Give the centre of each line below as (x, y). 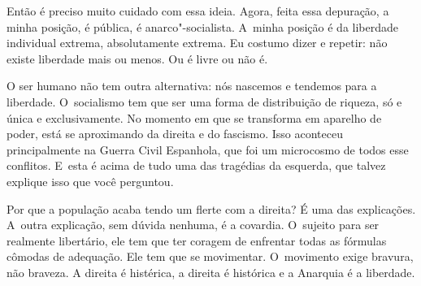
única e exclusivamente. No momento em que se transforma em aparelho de (194, 117)
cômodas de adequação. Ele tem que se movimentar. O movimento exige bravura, (210, 256)
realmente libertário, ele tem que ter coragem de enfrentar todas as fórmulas (197, 240)
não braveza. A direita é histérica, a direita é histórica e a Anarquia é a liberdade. (211, 272)
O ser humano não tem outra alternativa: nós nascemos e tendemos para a (192, 86)
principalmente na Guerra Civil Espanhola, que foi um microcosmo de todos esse (208, 149)
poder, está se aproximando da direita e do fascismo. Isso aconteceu (175, 134)
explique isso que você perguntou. (90, 181)
